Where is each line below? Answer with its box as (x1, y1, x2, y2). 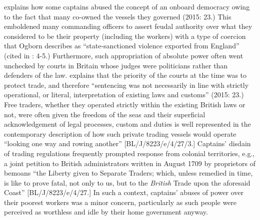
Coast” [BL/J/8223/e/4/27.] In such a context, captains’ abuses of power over (4, 187, 243, 198)
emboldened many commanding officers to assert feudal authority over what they (4, 21, 252, 31)
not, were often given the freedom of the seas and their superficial (4, 109, 205, 119)
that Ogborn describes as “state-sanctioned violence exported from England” (4, 40, 239, 51)
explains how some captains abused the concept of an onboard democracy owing (4, 1, 250, 11)
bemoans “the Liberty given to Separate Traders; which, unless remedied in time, (4, 168, 253, 178)
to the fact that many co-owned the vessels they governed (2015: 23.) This (4, 11, 231, 21)
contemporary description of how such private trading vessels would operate (4, 128, 236, 139)
